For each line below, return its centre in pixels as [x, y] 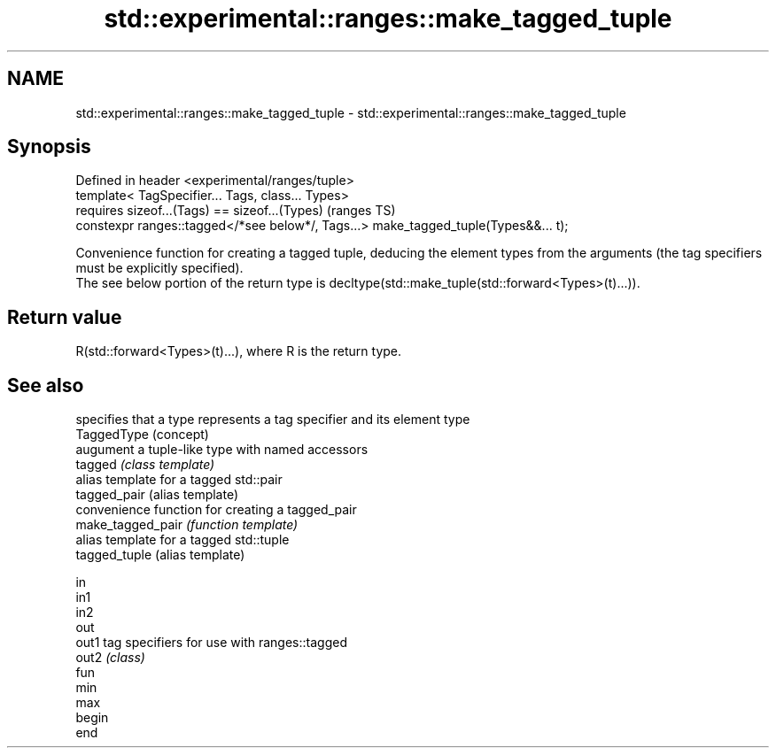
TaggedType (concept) [142, 435]
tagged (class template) [145, 465]
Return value [65, 317]
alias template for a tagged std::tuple [182, 540]
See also [46, 385]
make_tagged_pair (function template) [187, 525]
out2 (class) [110, 658]
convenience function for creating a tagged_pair [216, 510]
